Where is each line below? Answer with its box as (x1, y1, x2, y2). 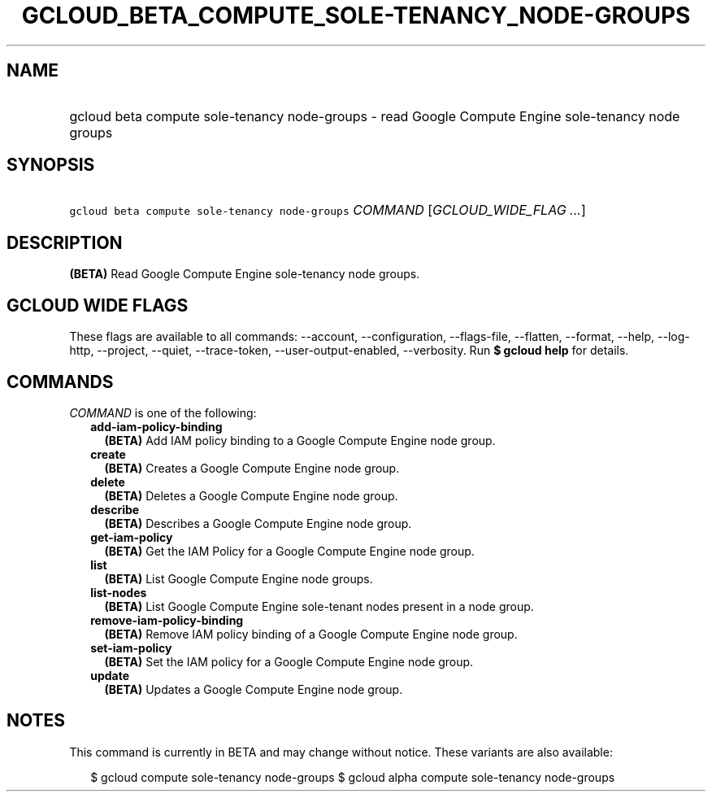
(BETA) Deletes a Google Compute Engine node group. (104, 488, 398, 503)
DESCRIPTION (7, 232, 123, 253)
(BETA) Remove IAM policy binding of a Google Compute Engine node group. (104, 626, 518, 641)
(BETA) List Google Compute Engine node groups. (104, 571, 373, 586)
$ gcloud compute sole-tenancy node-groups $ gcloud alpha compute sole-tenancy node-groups (90, 770, 615, 784)
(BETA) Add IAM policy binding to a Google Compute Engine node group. (104, 433, 496, 447)
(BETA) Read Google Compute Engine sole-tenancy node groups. (69, 267, 420, 281)
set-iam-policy (90, 640, 172, 655)
